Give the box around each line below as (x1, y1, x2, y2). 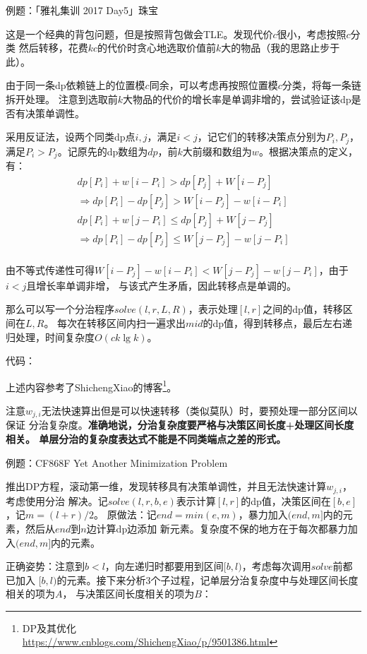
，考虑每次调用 (241, 559, 311, 573)
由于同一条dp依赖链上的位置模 (6, 78, 145, 93)
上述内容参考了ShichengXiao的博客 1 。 (6, 377, 177, 394)
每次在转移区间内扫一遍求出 (57, 316, 186, 330)
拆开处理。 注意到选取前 (6, 91, 118, 106)
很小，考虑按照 (277, 26, 347, 41)
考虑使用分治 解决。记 (6, 493, 108, 508)
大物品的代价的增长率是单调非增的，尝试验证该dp (122, 91, 351, 106)
